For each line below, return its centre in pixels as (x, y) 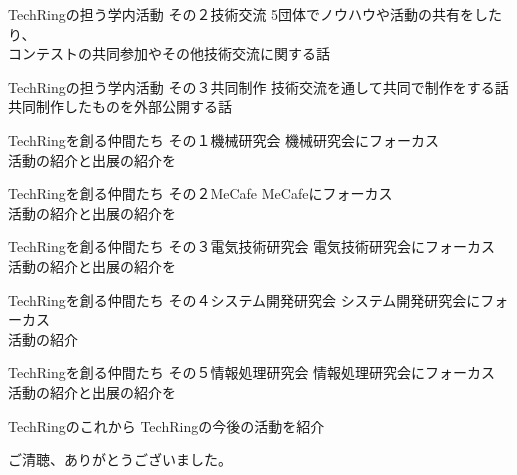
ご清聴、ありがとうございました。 (120, 459)
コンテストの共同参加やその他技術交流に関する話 (169, 53)
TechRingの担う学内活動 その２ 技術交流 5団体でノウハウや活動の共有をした (255, 14)
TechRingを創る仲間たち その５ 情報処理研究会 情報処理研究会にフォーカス (252, 372)
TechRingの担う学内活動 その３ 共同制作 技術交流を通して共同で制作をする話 (258, 86)
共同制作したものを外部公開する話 (120, 106)
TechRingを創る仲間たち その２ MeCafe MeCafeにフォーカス (200, 193)
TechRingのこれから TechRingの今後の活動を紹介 (166, 425)
